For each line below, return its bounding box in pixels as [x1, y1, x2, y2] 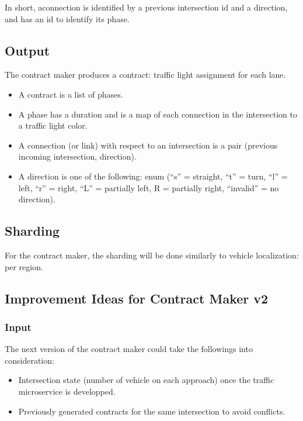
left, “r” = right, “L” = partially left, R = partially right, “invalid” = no [18, 181, 279, 194]
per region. [5, 260, 43, 272]
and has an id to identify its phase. [5, 12, 130, 25]
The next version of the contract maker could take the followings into [5, 343, 253, 355]
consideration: [5, 354, 54, 366]
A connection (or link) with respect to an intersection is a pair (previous [18, 139, 278, 151]
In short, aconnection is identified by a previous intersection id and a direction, [5, 1, 288, 13]
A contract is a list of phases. [18, 88, 123, 100]
